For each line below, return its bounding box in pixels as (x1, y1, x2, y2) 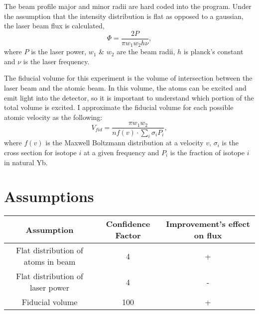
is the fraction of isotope (170, 147, 245, 157)
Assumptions (4, 186, 94, 207)
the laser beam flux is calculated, (4, 20, 105, 31)
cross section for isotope (4, 147, 77, 157)
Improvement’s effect (166, 218, 250, 230)
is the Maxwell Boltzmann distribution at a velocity (45, 137, 204, 148)
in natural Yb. (4, 157, 48, 167)
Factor (115, 229, 141, 241)
